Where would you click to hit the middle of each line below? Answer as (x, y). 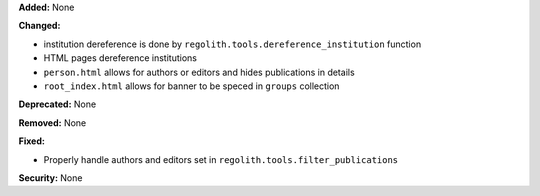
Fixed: (31, 141)
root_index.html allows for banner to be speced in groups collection (191, 86)
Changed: (39, 26)
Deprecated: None (57, 104)
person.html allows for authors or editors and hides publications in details (199, 72)
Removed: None (52, 122)
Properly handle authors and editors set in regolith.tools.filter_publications (221, 159)
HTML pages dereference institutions (120, 58)
